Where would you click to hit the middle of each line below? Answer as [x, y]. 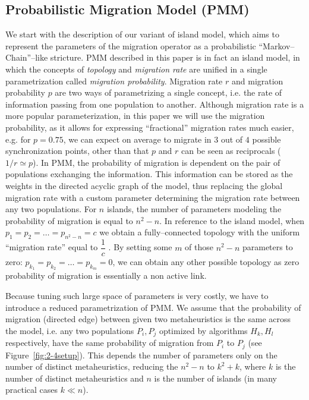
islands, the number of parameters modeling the [194, 209]
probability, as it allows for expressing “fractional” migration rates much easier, [150, 127]
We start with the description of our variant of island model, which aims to [142, 34]
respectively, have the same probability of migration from [110, 343]
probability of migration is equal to [69, 220]
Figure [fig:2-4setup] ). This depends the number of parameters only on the [141, 355]
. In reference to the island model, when [232, 220]
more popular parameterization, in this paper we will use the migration [135, 116]
